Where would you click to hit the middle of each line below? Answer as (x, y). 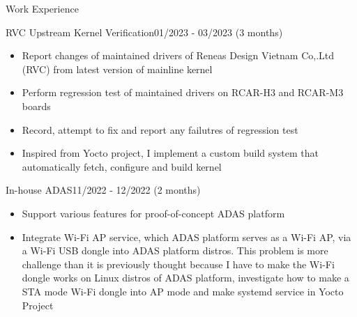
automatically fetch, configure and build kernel (122, 166)
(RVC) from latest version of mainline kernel (117, 69)
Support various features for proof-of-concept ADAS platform (153, 213)
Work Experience (42, 8)
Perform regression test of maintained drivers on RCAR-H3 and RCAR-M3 (183, 92)
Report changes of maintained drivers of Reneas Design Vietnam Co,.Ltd (178, 55)
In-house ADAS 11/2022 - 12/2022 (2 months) (103, 190)
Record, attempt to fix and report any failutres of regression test (160, 129)
